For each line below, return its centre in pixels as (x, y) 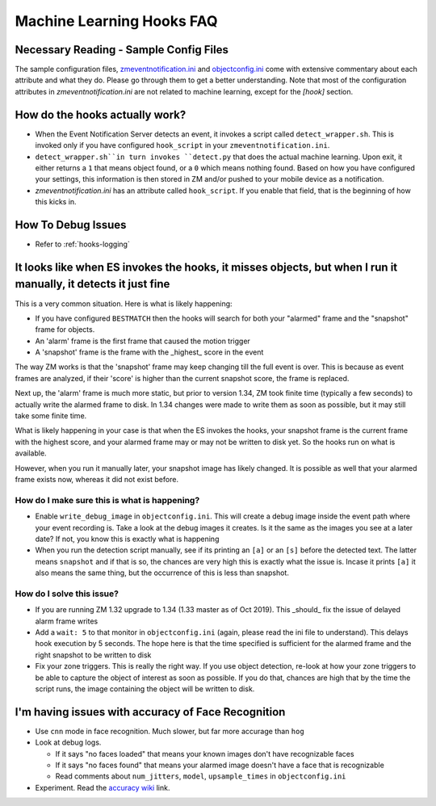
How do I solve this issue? (67, 594)
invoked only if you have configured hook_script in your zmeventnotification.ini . (182, 145)
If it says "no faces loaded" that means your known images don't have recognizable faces (205, 754)
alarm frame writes (67, 621)
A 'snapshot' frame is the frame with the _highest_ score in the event (149, 352)
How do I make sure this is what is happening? (107, 500)
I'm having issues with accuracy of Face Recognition (150, 712)
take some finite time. (51, 416)
